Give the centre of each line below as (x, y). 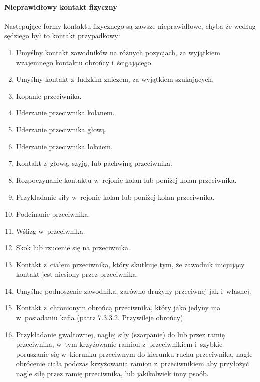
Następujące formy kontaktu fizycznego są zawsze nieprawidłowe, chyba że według (130, 25)
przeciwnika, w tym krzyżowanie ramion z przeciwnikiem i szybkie (119, 344)
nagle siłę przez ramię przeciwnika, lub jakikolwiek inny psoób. (112, 374)
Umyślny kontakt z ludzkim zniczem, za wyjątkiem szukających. (115, 79)
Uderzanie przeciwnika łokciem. (64, 146)
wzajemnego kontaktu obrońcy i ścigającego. (84, 62)
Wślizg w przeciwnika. (50, 230)
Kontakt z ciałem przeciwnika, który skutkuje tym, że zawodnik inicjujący (130, 264)
